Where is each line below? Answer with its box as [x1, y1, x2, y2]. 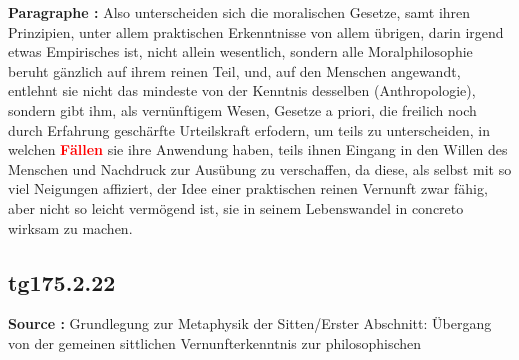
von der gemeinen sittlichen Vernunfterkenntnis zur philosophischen [8, 332, 422, 353]
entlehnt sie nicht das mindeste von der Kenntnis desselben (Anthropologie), [8, 80, 476, 101]
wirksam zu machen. [8, 217, 133, 238]
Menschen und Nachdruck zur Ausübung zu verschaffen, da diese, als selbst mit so [8, 158, 512, 179]
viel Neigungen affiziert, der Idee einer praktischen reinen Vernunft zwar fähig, [8, 178, 488, 199]
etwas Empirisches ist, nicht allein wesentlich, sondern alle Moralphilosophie [8, 41, 473, 62]
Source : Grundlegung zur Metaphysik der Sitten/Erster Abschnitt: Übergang [8, 313, 492, 334]
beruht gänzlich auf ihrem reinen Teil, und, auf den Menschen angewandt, [8, 60, 461, 81]
